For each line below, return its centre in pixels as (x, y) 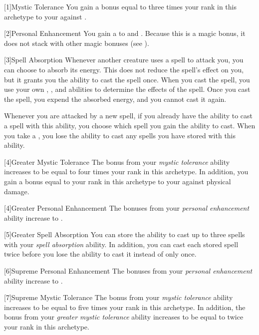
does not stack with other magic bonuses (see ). (77, 43)
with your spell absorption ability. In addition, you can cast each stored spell (121, 244)
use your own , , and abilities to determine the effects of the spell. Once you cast (127, 89)
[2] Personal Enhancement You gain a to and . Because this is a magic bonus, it (125, 33)
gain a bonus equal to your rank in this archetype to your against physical (118, 181)
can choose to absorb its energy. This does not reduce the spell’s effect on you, (124, 69)
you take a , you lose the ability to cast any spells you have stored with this (120, 135)
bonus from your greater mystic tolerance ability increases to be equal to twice (124, 317)
